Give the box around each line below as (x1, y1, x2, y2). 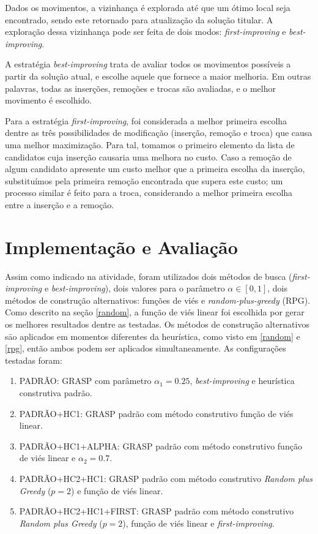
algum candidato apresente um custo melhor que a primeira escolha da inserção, (5, 162, 305, 175)
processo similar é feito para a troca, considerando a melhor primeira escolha (5, 186, 293, 199)
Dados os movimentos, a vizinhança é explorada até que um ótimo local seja (5, 1, 290, 13)
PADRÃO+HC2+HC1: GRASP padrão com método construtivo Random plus (19, 472, 312, 484)
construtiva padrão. (19, 386, 92, 399)
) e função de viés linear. (71, 484, 163, 497)
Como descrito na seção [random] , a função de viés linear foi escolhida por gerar (5, 306, 305, 318)
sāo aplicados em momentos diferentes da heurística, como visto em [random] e (5, 329, 300, 342)
